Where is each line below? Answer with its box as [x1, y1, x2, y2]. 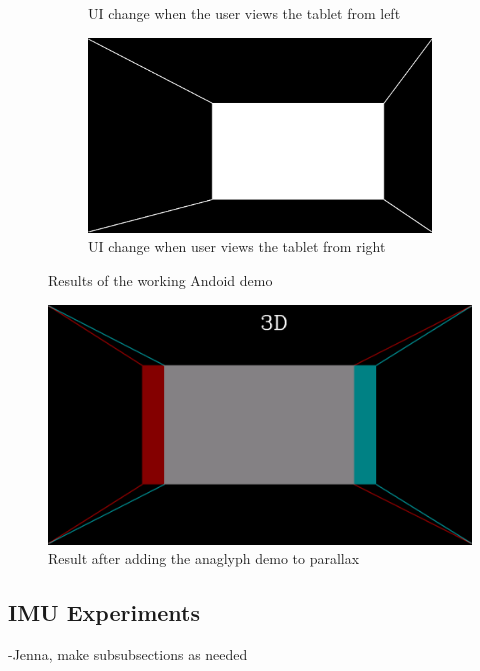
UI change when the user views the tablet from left [88, 3, 401, 23]
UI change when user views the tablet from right [88, 236, 386, 257]
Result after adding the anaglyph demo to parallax [48, 548, 360, 569]
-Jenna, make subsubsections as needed [8, 644, 248, 665]
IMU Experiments [8, 597, 201, 628]
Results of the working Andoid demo [48, 269, 273, 290]
